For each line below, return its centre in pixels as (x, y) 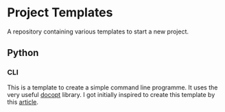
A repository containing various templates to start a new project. (98, 31)
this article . (23, 102)
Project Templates (60, 13)
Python (23, 53)
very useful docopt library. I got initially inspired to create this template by (111, 94)
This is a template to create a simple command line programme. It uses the (113, 87)
